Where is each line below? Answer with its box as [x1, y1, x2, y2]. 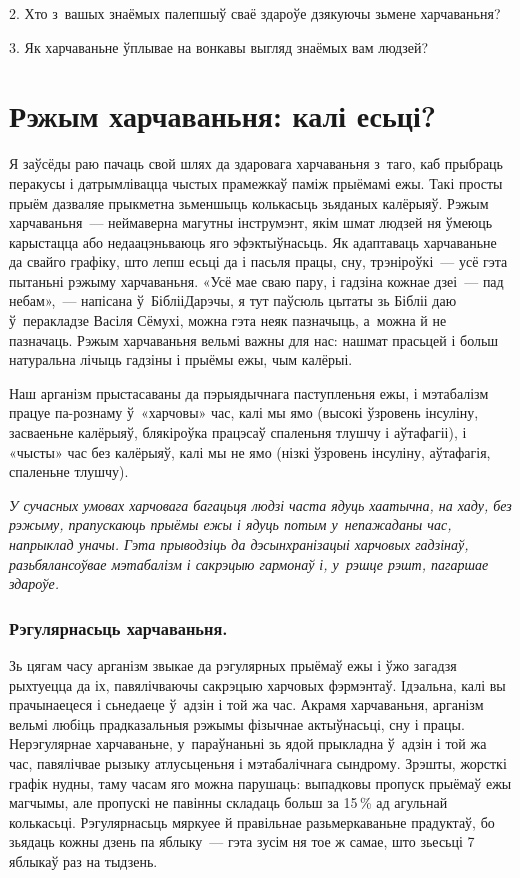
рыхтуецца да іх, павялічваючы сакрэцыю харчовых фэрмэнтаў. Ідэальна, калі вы [9, 674, 506, 695]
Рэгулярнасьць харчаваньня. [9, 615, 228, 640]
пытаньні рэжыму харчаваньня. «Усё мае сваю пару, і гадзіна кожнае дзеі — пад [9, 270, 504, 291]
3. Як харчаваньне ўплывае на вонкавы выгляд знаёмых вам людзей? [9, 36, 429, 57]
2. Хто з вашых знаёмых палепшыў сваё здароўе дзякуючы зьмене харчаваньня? [9, 3, 501, 23]
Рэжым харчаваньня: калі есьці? [9, 95, 436, 136]
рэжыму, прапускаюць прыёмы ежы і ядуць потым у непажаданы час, [9, 514, 452, 535]
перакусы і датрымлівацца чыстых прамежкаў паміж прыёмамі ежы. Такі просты [9, 172, 503, 193]
